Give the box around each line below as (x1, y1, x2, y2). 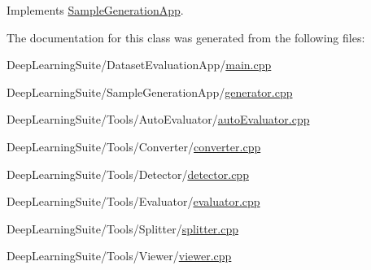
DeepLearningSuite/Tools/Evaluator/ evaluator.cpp (7, 193, 260, 210)
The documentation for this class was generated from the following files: (7, 28, 365, 46)
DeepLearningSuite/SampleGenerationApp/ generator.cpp (7, 83, 293, 100)
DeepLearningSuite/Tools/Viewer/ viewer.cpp (7, 247, 232, 264)
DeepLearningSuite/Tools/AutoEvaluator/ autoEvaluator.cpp (7, 111, 310, 128)
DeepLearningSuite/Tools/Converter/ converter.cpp (7, 137, 261, 155)
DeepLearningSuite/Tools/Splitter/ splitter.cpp (7, 220, 239, 237)
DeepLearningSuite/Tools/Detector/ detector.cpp (7, 165, 249, 182)
